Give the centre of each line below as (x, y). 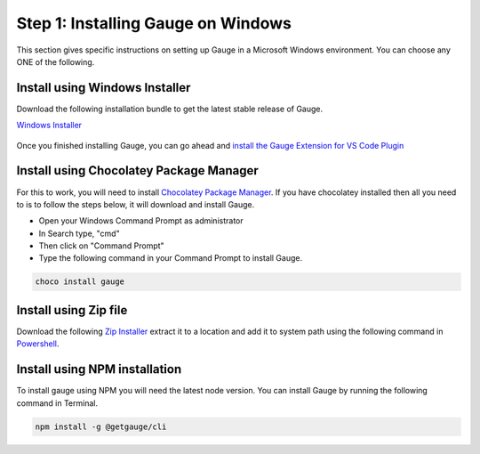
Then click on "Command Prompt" (101, 246)
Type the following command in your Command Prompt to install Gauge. (170, 258)
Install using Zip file (72, 310)
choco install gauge (80, 282)
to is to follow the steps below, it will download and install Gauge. (136, 204)
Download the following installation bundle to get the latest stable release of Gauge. (170, 109)
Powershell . (38, 344)
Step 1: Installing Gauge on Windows (154, 23)
